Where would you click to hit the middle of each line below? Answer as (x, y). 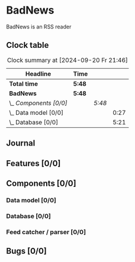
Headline (38, 73)
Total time (24, 83)
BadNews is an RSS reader (39, 27)
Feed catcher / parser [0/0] (46, 232)
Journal (21, 143)
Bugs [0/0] (27, 251)
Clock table (28, 45)
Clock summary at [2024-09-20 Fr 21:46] (67, 60)
